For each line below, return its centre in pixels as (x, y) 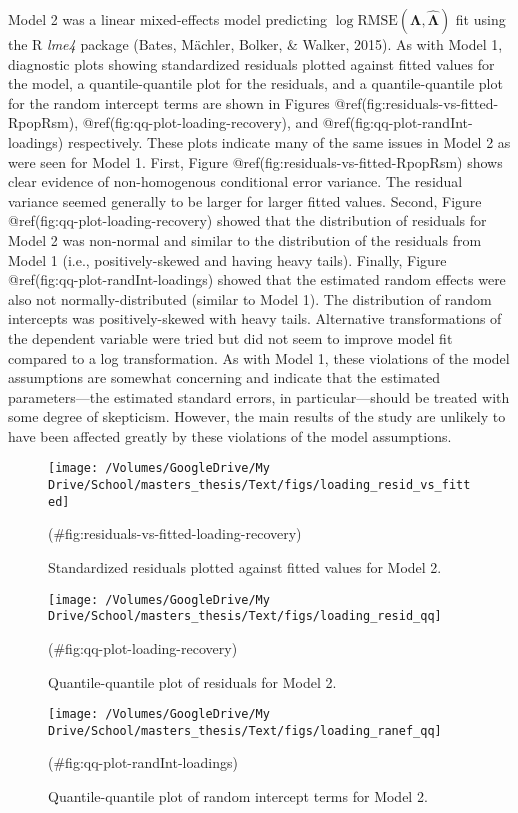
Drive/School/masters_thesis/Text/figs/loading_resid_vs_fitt (259, 485)
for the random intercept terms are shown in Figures (169, 102)
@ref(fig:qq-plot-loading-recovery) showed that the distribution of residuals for (247, 220)
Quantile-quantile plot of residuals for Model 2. (192, 681)
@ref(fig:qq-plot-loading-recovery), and (200, 122)
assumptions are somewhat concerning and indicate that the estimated (224, 377)
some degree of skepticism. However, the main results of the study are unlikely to (257, 416)
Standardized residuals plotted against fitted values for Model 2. (245, 567)
